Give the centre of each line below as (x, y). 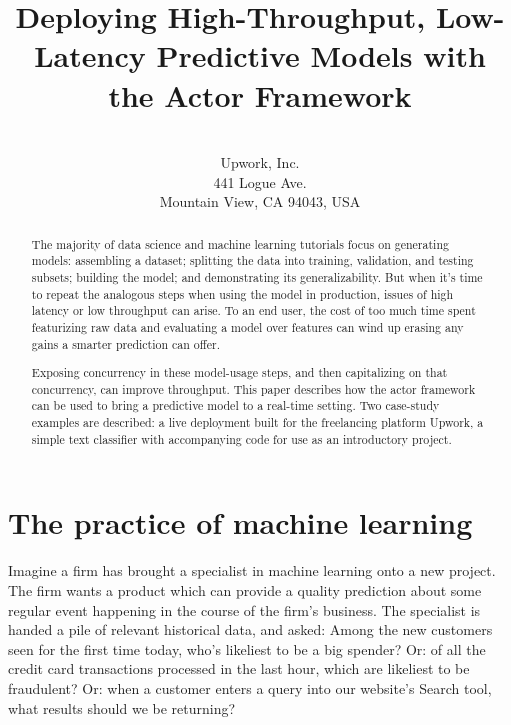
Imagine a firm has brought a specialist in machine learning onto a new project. (252, 570)
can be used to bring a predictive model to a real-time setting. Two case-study (235, 405)
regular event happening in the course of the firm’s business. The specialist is (244, 609)
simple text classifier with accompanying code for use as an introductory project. (241, 438)
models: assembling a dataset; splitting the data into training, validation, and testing (252, 260)
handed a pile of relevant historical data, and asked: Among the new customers (250, 629)
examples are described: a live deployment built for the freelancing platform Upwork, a (257, 422)
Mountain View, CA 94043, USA (260, 201)
